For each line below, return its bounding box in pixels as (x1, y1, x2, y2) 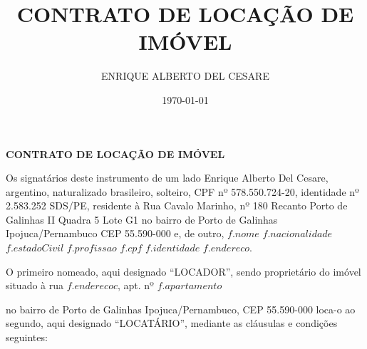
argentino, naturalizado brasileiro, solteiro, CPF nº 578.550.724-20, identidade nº (6, 184, 359, 199)
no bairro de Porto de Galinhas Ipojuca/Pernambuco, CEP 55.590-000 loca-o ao (6, 301, 356, 316)
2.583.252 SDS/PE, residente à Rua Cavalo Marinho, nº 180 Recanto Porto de (6, 198, 348, 213)
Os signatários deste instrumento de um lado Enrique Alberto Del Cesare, (6, 170, 329, 185)
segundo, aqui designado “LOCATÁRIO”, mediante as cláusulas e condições (6, 316, 338, 330)
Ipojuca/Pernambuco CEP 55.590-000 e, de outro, (6, 226, 224, 241)
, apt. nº (118, 278, 154, 293)
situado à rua (6, 278, 64, 293)
